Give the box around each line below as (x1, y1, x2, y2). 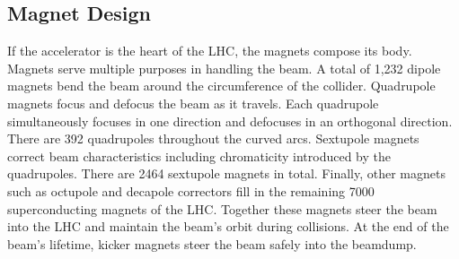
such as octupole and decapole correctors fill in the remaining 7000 (7, 181, 375, 200)
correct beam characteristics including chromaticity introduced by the (7, 146, 391, 165)
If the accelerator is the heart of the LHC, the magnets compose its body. (7, 41, 412, 60)
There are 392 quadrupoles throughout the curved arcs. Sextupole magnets (7, 129, 419, 148)
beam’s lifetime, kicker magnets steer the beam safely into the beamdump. (7, 234, 417, 253)
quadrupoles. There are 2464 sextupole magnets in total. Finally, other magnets (7, 164, 446, 183)
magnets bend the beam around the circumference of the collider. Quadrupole (7, 76, 436, 95)
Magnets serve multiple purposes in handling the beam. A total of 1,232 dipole (7, 58, 441, 77)
